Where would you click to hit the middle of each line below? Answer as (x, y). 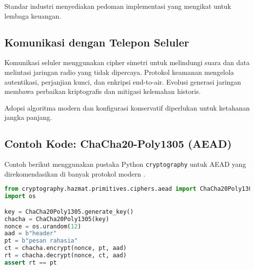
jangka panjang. (28, 117)
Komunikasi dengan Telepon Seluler (97, 42)
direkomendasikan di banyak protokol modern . (75, 173)
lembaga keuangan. (33, 15)
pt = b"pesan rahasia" (41, 241)
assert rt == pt (31, 262)
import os (20, 196)
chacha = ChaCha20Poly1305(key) (57, 219)
